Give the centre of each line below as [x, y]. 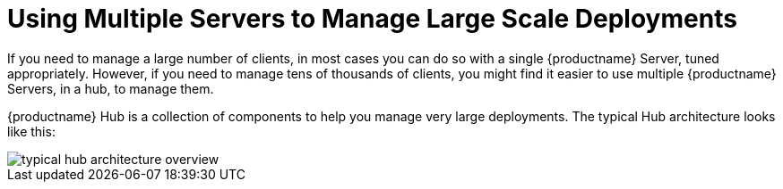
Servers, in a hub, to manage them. [111, 88]
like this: [31, 131]
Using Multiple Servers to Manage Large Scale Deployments [372, 19]
